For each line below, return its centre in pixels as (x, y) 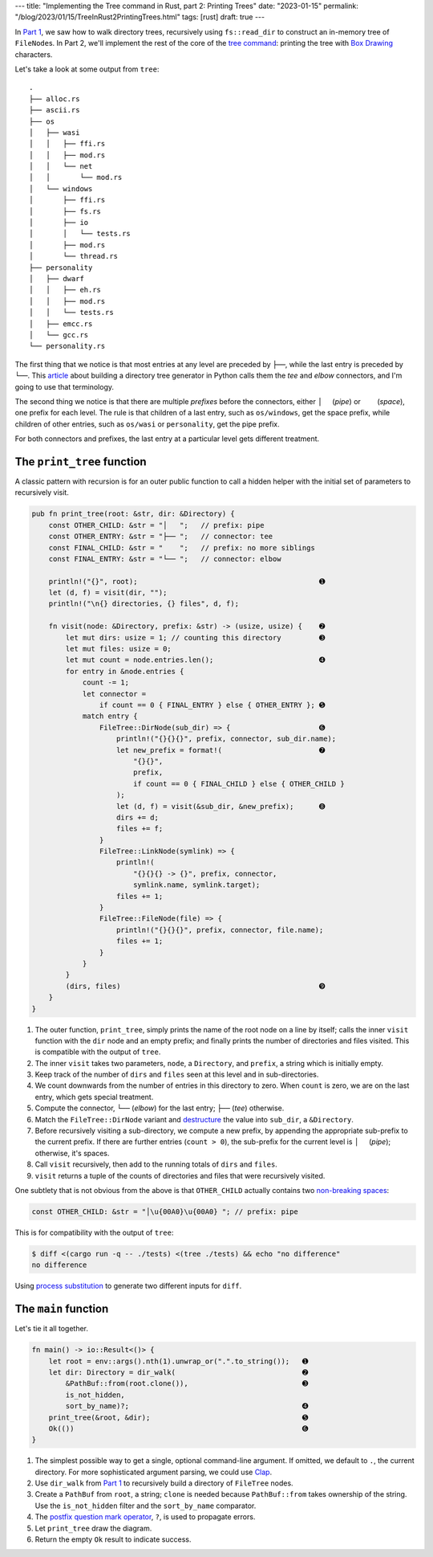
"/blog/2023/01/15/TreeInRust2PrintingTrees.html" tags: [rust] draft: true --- (140, 17)
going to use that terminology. (65, 386)
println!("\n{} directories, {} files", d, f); (144, 604)
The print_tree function (81, 462)
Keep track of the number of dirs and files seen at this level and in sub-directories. (177, 1075)
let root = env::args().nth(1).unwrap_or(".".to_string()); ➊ (178, 1361)
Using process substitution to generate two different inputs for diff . (128, 1286)
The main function (62, 1309)
